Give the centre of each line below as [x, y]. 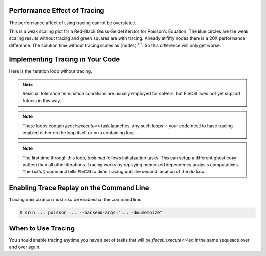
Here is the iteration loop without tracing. [50, 71]
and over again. [25, 247]
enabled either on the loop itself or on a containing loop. [79, 132]
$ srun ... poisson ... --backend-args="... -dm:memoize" [91, 213]
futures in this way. [42, 100]
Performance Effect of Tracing [57, 11]
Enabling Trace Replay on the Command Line [79, 188]
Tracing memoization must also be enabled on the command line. [75, 199]
